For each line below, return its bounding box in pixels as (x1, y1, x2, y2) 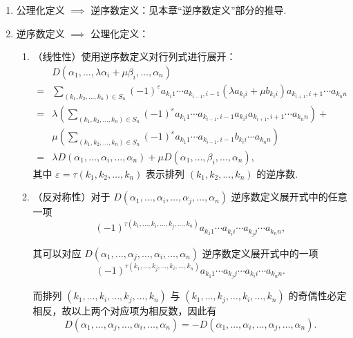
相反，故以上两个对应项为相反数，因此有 (32, 303, 217, 318)
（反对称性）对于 (32, 189, 111, 204)
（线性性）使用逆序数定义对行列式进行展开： (32, 49, 236, 64)
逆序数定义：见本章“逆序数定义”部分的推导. (90, 3, 287, 17)
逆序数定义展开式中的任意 (231, 189, 347, 204)
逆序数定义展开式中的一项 (202, 245, 318, 260)
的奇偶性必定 (288, 288, 347, 303)
